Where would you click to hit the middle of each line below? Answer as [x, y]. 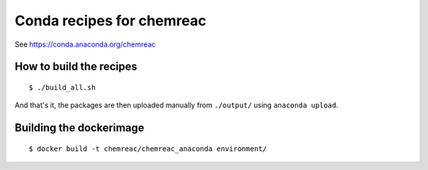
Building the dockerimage [80, 128]
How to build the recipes [76, 67]
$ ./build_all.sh [62, 87]
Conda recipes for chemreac [111, 21]
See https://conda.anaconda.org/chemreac [85, 44]
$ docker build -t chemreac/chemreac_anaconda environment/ [148, 149]
